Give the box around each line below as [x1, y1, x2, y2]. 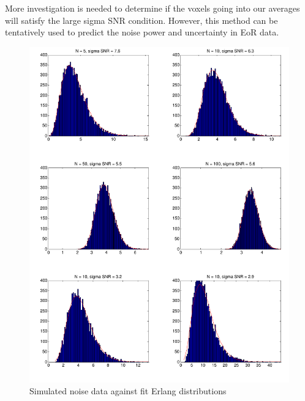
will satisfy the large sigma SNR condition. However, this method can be [5, 13, 278, 26]
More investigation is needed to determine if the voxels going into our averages [5, 2, 300, 14]
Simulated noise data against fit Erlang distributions [29, 384, 227, 397]
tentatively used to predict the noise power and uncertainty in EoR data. [5, 26, 279, 39]
